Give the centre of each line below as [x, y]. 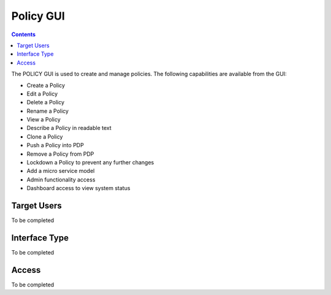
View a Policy [44, 120]
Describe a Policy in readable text [69, 128]
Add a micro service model [61, 171]
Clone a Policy [45, 136]
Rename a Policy [48, 111]
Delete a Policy [45, 102]
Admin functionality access [61, 179]
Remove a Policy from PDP [60, 154]
